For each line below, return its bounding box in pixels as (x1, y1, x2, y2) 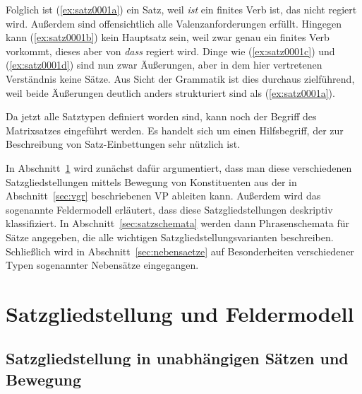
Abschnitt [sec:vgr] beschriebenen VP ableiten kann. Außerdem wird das (6, 188, 321, 203)
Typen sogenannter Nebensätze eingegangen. (6, 257, 199, 272)
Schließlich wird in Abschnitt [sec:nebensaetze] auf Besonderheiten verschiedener (6, 243, 354, 258)
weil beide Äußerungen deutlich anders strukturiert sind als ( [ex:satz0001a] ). (6, 85, 335, 100)
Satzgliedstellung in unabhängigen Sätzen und (6, 347, 349, 369)
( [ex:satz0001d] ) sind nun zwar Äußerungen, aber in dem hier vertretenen (6, 57, 322, 72)
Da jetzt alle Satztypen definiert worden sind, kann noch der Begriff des (6, 109, 317, 124)
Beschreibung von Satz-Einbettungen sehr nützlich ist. (6, 137, 241, 151)
